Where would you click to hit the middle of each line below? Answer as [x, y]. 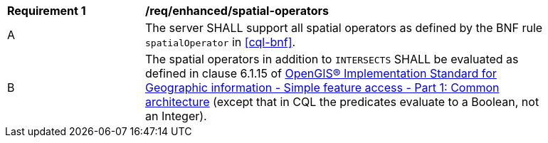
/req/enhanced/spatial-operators [237, 11]
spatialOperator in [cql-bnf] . [221, 42]
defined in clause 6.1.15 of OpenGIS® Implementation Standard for [321, 73]
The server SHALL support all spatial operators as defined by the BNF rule [344, 28]
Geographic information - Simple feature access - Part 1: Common [322, 88]
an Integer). [176, 116]
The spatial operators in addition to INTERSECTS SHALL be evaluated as [332, 59]
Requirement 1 [47, 11]
